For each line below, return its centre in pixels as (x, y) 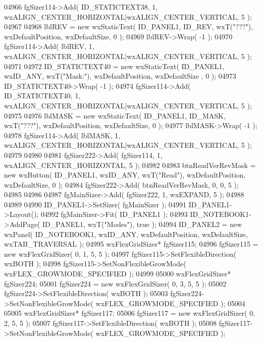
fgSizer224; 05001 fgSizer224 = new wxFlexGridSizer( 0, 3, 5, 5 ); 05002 (115, 283)
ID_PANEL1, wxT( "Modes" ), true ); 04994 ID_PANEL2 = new (142, 224)
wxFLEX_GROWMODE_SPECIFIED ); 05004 (170, 303)
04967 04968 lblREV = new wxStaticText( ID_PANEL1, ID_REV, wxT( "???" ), (128, 26)
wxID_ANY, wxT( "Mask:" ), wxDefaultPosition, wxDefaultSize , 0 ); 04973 (120, 76)
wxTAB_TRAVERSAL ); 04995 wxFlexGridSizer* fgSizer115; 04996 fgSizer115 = (131, 244)
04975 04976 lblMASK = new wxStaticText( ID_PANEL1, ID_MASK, (115, 115)
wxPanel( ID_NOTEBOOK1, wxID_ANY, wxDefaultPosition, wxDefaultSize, (126, 234)
